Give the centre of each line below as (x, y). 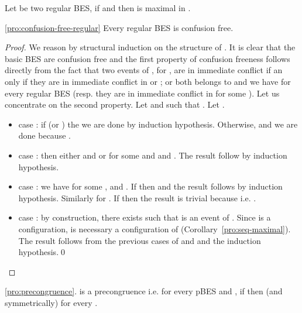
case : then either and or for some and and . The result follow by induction (153, 155)
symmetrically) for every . (51, 302)
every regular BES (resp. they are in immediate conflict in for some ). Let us (142, 93)
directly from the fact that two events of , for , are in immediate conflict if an (144, 70)
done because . (44, 135)
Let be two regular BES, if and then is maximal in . (98, 8)
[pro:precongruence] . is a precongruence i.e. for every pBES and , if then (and (144, 291)
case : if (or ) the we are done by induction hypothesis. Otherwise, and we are (158, 124)
